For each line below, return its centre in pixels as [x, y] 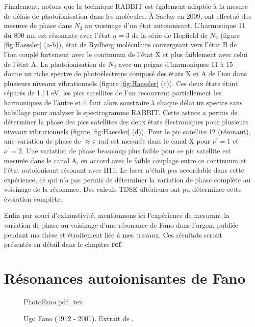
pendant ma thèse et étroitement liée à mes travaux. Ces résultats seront [113, 234]
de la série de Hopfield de [170, 35]
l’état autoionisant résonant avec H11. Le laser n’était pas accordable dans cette [124, 170]
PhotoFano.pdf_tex [53, 301]
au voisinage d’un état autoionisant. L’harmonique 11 [165, 25]
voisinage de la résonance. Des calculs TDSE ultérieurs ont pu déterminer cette [123, 189]
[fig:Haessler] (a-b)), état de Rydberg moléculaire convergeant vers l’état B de [120, 45]
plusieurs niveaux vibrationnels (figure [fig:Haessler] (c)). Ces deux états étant [121, 83]
